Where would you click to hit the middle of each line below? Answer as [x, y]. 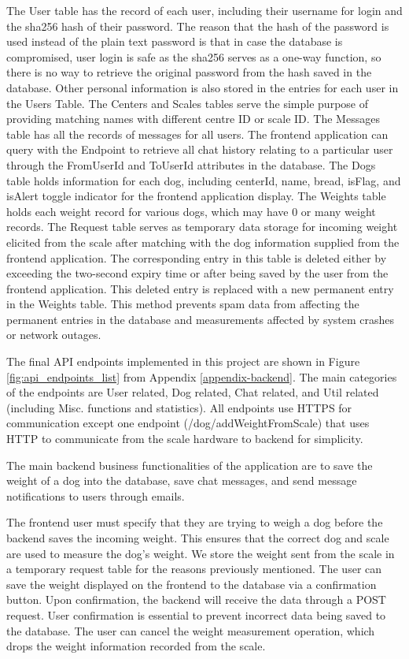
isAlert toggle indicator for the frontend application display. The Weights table [196, 196]
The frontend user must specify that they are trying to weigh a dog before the [195, 522]
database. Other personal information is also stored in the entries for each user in [203, 87]
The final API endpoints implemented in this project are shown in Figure [183, 361]
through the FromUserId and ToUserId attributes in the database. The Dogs [191, 164]
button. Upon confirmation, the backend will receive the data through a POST [196, 599]
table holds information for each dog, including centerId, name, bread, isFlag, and [204, 180]
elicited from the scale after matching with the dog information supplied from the [203, 242]
